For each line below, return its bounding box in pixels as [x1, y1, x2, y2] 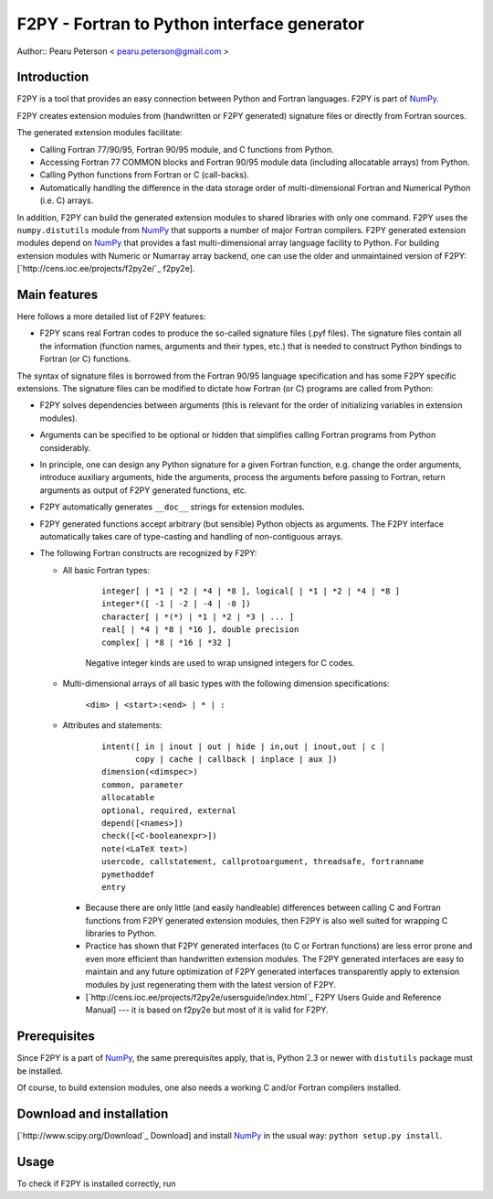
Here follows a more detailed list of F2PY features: [16, 311, 206, 322]
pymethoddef [101, 869, 155, 880]
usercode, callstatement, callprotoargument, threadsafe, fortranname [101, 856, 425, 867]
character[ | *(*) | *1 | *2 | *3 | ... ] [101, 611, 295, 622]
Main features [16, 286, 99, 302]
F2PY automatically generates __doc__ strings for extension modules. [39, 501, 305, 512]
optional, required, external [101, 805, 237, 816]
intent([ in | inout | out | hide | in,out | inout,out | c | [101, 741, 386, 752]
